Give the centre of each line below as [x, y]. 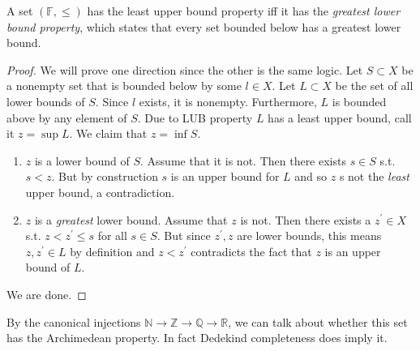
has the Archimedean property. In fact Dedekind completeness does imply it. [197, 338]
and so [311, 176]
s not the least [374, 176]
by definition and [112, 251]
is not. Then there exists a [306, 219]
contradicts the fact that [251, 251]
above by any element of [67, 117]
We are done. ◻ [47, 294]
